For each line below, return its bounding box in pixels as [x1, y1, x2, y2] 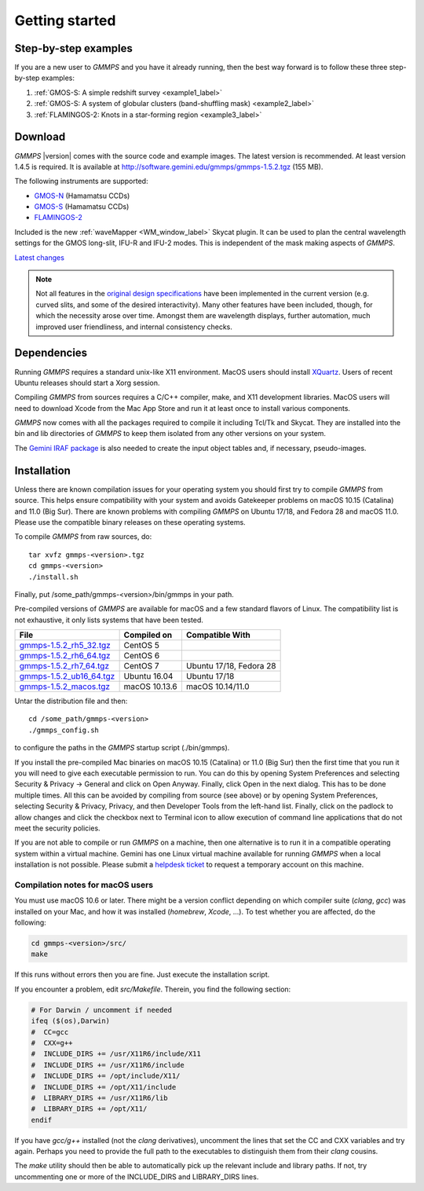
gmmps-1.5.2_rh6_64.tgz [19, 650, 111, 661]
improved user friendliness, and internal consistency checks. [35, 322, 233, 332]
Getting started [14, 12, 116, 29]
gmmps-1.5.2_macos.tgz [19, 681, 110, 692]
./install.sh [28, 572, 79, 581]
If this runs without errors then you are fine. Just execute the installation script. [14, 970, 270, 980]
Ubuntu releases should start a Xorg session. [14, 378, 160, 387]
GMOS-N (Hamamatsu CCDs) [34, 191, 130, 200]
